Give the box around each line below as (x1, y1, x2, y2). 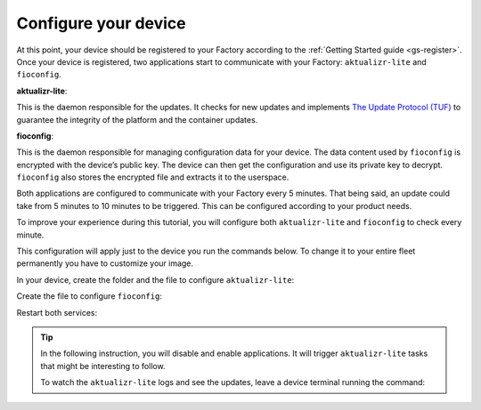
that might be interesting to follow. (40, 360, 166, 371)
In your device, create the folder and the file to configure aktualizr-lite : (16, 274, 295, 285)
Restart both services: (16, 307, 98, 318)
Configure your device (16, 13, 186, 33)
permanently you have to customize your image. (16, 258, 194, 269)
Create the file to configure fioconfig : (16, 291, 162, 301)
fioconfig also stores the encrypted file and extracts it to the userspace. (16, 172, 289, 182)
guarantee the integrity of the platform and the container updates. (16, 114, 258, 125)
